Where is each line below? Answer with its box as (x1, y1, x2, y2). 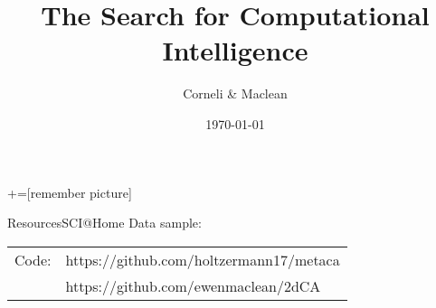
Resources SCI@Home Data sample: (7, 213, 202, 232)
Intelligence (162, 32, 308, 69)
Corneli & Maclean (183, 84, 288, 103)
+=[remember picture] (7, 182, 132, 201)
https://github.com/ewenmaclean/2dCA (65, 275, 321, 296)
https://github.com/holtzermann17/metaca (65, 248, 340, 270)
